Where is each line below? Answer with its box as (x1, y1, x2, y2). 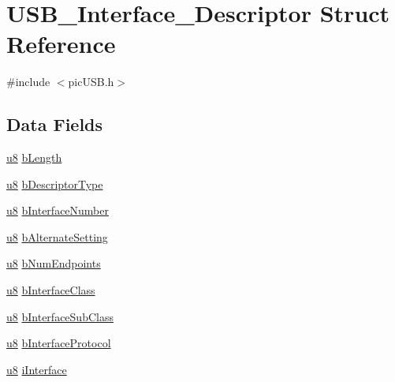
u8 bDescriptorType (6, 175, 103, 192)
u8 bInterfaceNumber (6, 202, 109, 219)
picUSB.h (68, 73, 114, 90)
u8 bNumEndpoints (6, 255, 101, 272)
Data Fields (6, 112, 103, 137)
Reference (6, 28, 116, 60)
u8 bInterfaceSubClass (6, 308, 114, 324)
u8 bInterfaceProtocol (6, 335, 111, 351)
